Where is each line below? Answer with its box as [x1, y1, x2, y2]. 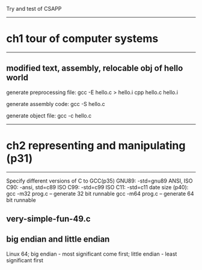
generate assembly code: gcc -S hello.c [6, 100, 105, 107]
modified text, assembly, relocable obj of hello [6, 63, 183, 74]
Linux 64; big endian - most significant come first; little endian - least [6, 250, 177, 257]
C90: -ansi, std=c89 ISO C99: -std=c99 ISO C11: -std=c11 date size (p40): [6, 183, 189, 190]
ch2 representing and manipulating [6, 139, 186, 152]
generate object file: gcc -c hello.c [6, 111, 92, 119]
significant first [6, 256, 44, 264]
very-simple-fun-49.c [6, 214, 91, 224]
